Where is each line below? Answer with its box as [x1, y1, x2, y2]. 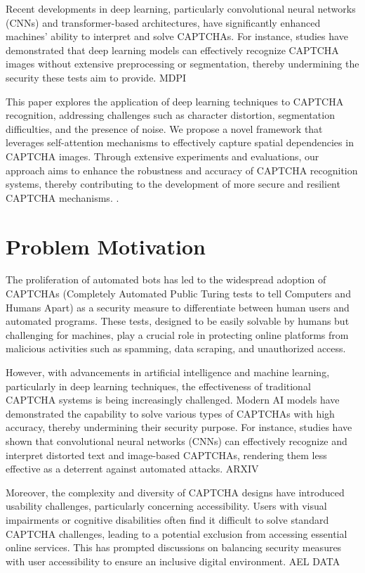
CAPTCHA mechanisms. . [6, 190, 119, 205]
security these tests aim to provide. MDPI [6, 70, 187, 84]
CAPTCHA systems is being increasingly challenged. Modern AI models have [6, 392, 340, 407]
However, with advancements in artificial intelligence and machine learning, [6, 365, 330, 379]
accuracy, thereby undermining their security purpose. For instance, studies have [6, 420, 352, 434]
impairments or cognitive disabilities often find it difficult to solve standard [6, 512, 329, 527]
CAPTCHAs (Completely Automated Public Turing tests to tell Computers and [6, 286, 351, 301]
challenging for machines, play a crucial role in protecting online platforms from [6, 327, 349, 342]
